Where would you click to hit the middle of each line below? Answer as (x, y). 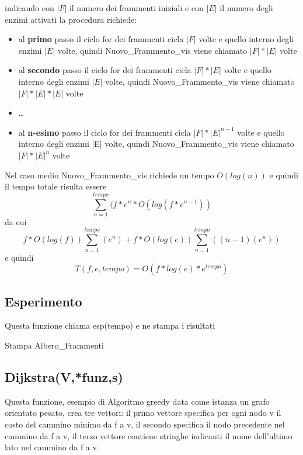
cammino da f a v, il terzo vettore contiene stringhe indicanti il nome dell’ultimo (149, 435)
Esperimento (43, 301)
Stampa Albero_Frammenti (54, 345)
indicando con (29, 8)
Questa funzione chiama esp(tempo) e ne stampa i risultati (110, 325)
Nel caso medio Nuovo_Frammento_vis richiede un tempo (109, 175)
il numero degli (246, 8)
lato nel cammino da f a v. (52, 447)
